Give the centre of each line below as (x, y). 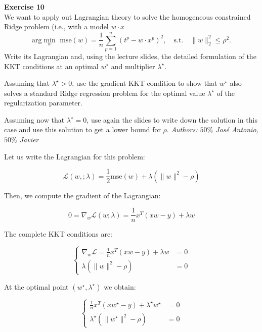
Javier (29, 140)
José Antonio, (237, 129)
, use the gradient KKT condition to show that (145, 83)
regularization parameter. (43, 103)
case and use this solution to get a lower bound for (82, 129)
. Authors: (182, 129)
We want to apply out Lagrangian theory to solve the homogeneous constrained (127, 16)
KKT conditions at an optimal (51, 66)
